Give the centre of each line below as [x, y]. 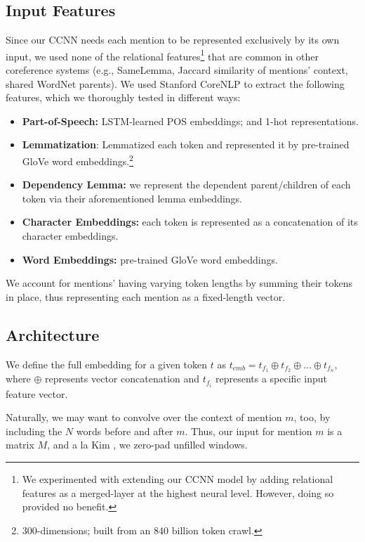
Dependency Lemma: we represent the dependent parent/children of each [186, 185]
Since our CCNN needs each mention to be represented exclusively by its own [173, 40]
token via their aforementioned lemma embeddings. [132, 198]
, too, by [312, 417]
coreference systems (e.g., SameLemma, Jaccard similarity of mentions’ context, [177, 70]
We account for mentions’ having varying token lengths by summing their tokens [179, 283]
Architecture [53, 334]
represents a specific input [271, 379]
